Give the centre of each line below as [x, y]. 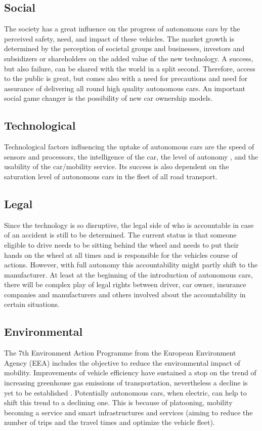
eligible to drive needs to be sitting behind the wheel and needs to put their [121, 244]
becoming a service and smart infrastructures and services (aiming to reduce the [128, 412]
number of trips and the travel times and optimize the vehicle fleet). [110, 422]
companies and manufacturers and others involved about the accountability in [125, 294]
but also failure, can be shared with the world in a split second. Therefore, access [130, 68]
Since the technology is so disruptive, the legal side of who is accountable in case [129, 225]
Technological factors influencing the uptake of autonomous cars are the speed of [129, 147]
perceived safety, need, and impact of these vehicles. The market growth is [119, 38]
